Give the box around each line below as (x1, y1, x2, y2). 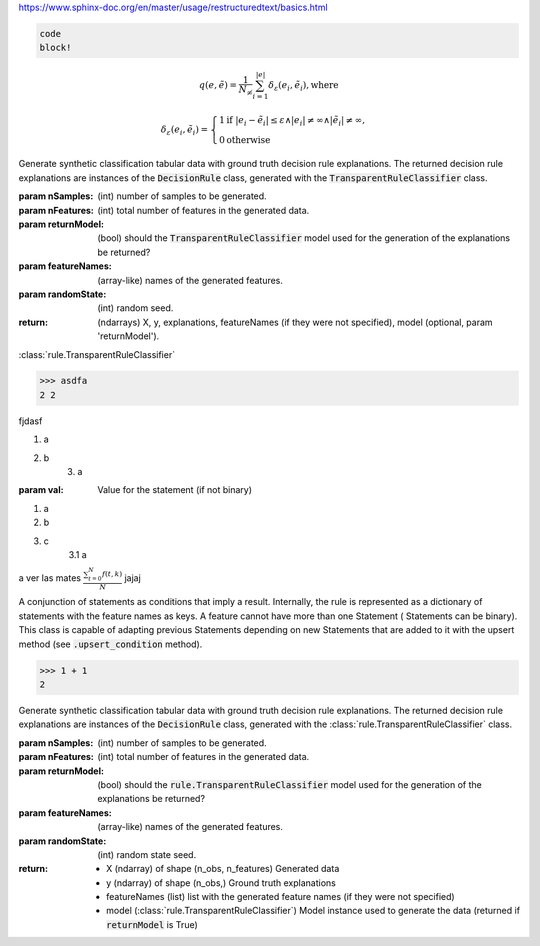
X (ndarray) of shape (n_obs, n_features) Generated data (106, 863, 340, 875)
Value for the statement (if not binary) (97, 484, 252, 496)
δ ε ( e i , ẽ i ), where (268, 80, 339, 93)
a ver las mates (18, 571, 82, 584)
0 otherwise (218, 134, 271, 145)
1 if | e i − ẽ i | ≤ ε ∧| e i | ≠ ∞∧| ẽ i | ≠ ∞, (218, 114, 365, 128)
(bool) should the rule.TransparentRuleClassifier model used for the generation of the (97, 778, 482, 790)
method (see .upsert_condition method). (18, 638, 203, 650)
